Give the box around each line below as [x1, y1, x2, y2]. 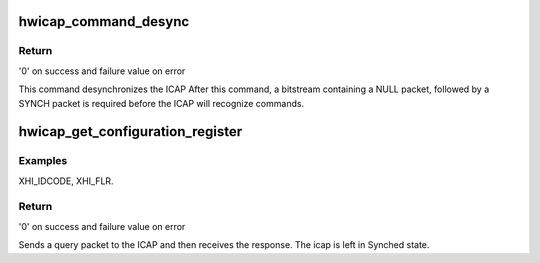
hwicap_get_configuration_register [18, 123, 243, 140]
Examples [18, 154, 68, 168]
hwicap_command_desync [18, 13, 190, 30]
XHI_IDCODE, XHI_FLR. [18, 175, 114, 187]
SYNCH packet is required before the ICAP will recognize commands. [18, 97, 305, 109]
